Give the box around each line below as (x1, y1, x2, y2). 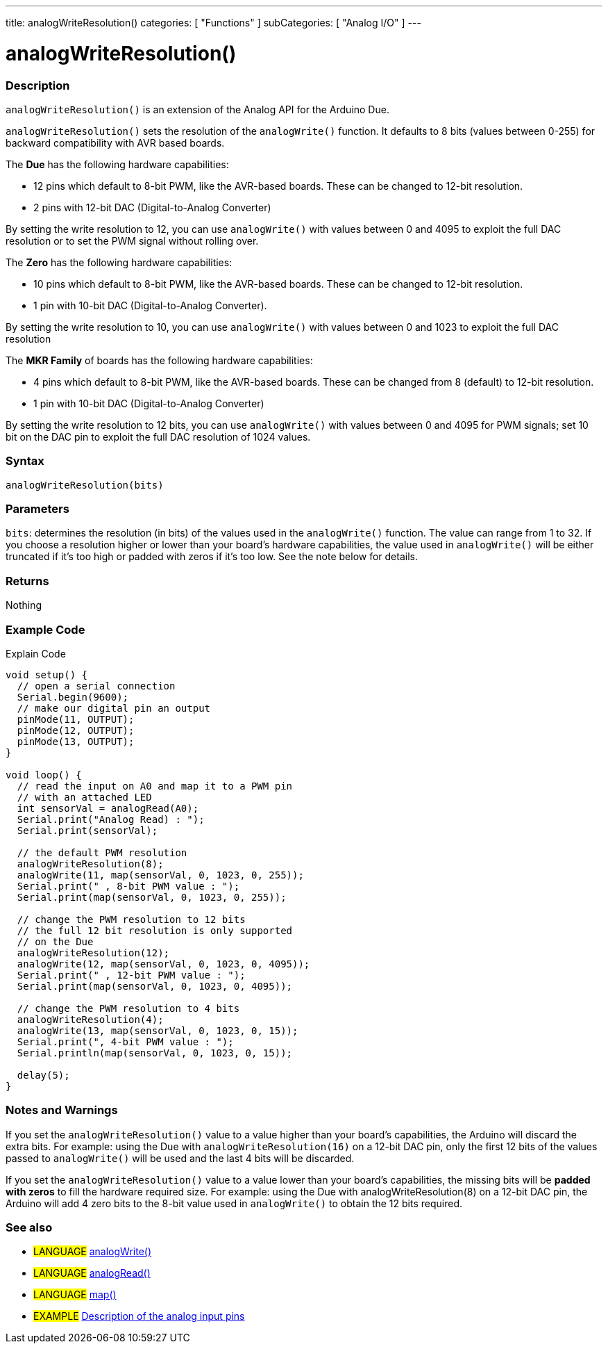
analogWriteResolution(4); (17, 1013, 164, 1025)
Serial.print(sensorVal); (17, 824, 158, 836)
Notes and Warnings (6, 1103, 118, 1118)
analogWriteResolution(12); (17, 947, 170, 958)
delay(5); (17, 1069, 70, 1081)
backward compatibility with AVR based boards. (6, 136, 225, 149)
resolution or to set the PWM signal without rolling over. (6, 234, 259, 247)
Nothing (6, 599, 42, 612)
